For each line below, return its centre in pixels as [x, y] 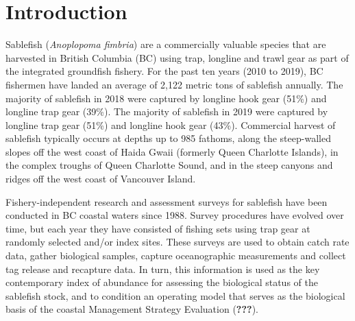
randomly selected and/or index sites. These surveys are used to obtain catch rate [177, 242]
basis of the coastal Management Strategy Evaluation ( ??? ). [132, 309]
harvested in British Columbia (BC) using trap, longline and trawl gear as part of [177, 57]
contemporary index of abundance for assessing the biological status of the [162, 282]
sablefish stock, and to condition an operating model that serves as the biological [175, 295]
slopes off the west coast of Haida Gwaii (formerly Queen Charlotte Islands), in [172, 151]
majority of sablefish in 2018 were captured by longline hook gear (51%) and [166, 98]
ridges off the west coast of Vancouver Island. [101, 179]
